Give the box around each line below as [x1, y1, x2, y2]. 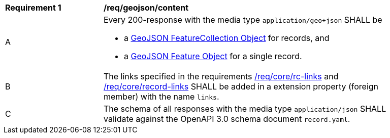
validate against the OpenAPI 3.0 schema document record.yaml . [104, 114, 350, 124]
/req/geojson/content [104, 3, 189, 13]
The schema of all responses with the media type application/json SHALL [104, 104, 386, 114]
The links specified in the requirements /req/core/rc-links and [104, 71, 339, 81]
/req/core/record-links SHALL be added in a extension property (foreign [104, 81, 379, 91]
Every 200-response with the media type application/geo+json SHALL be [104, 15, 382, 25]
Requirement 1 [5, 3, 61, 13]
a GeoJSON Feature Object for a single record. [124, 51, 302, 61]
